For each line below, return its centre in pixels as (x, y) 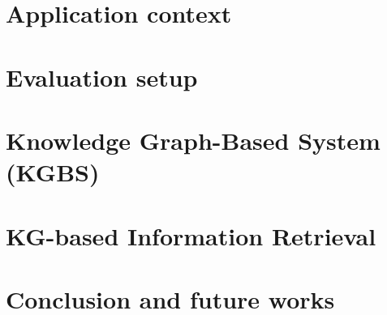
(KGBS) (53, 172)
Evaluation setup (102, 77)
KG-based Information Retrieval (191, 235)
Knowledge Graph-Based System (193, 140)
